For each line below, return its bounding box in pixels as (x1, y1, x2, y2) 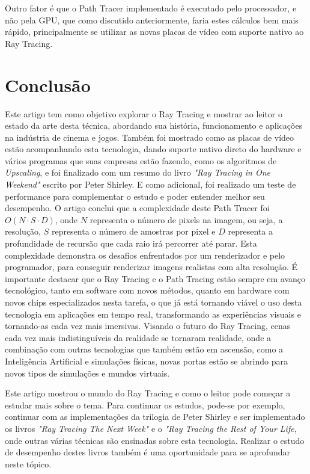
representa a (228, 225, 273, 238)
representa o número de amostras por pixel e (51, 225, 216, 238)
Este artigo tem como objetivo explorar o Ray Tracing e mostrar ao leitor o (5, 107, 282, 120)
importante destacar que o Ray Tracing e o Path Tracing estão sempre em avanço (5, 272, 306, 285)
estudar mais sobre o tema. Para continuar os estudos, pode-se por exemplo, (5, 398, 285, 411)
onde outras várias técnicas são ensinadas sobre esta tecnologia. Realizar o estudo (5, 434, 305, 446)
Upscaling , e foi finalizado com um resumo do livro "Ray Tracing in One (5, 166, 271, 179)
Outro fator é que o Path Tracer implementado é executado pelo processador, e (5, 2, 297, 14)
